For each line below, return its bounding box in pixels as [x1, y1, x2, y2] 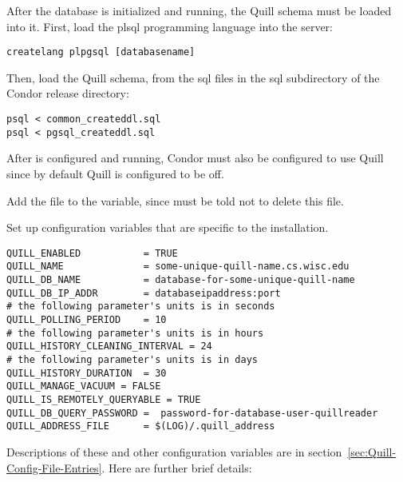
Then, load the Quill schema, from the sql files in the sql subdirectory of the [6, 69, 380, 86]
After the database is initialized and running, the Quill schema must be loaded [6, 2, 392, 18]
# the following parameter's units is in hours [6, 327, 264, 339]
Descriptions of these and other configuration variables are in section [6, 443, 342, 460]
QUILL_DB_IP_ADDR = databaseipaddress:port [6, 287, 281, 299]
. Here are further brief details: [101, 459, 252, 476]
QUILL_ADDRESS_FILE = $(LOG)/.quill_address [6, 420, 275, 432]
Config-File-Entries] [6, 459, 102, 476]
